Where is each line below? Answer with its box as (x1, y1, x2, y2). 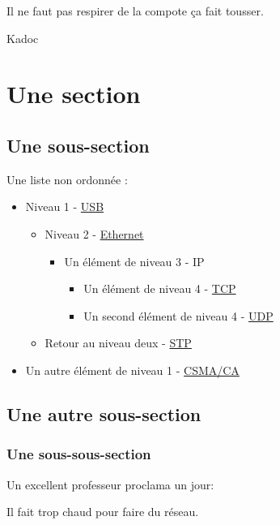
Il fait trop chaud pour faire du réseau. (6, 503, 199, 520)
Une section (6, 77, 141, 110)
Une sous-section (6, 132, 150, 157)
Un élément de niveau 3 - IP (64, 252, 205, 269)
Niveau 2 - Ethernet (45, 225, 144, 242)
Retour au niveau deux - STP (45, 334, 192, 351)
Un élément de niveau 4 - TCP (83, 280, 236, 297)
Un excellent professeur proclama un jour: (6, 476, 214, 493)
